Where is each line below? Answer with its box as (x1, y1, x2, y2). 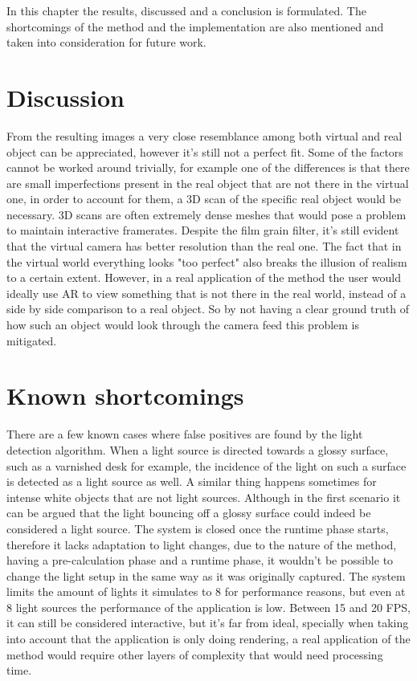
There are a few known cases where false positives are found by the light (6, 426, 363, 442)
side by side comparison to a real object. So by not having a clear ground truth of (6, 300, 409, 317)
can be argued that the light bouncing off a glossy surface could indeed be (6, 504, 371, 521)
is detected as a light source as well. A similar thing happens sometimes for (6, 473, 377, 490)
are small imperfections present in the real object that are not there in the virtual (6, 174, 409, 191)
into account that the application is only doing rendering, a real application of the (6, 630, 411, 647)
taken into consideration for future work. (6, 34, 206, 51)
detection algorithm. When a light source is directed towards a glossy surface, (6, 441, 389, 458)
